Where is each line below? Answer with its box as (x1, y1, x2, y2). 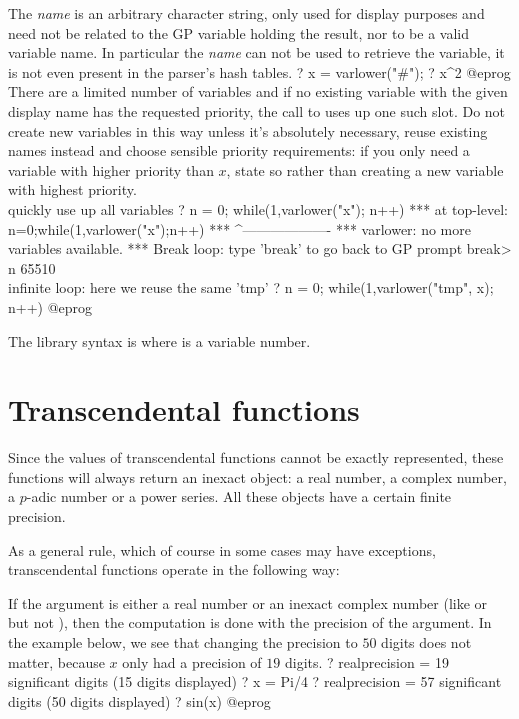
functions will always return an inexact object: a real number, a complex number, (8, 466, 507, 487)
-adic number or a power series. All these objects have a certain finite (26, 486, 452, 507)
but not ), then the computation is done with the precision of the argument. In (8, 612, 492, 633)
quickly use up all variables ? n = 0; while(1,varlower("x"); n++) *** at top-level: (8, 198, 508, 219)
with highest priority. (8, 179, 137, 200)
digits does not (381, 631, 472, 652)
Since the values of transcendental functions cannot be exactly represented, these (8, 447, 504, 468)
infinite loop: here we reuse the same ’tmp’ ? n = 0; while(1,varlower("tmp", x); (8, 277, 494, 298)
